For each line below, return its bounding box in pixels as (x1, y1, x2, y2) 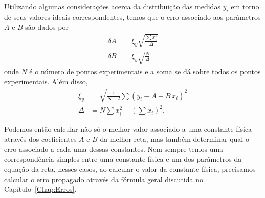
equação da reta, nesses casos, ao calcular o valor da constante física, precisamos (4, 163, 256, 174)
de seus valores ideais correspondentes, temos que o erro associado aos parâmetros (4, 11, 261, 22)
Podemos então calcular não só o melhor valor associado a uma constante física (4, 123, 252, 134)
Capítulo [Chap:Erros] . (4, 184, 77, 194)
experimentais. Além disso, (4, 76, 88, 86)
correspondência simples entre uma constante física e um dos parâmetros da (4, 153, 242, 164)
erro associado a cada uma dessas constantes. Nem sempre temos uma (4, 143, 224, 154)
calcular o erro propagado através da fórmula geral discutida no (4, 173, 203, 184)
